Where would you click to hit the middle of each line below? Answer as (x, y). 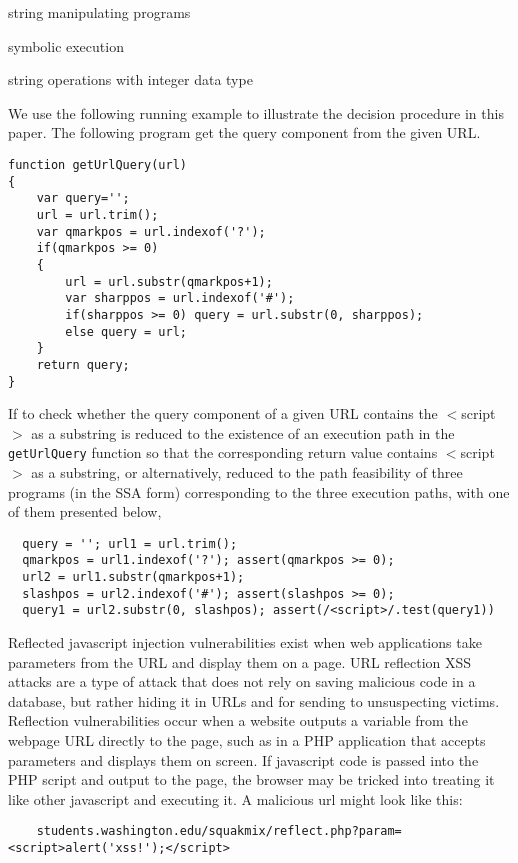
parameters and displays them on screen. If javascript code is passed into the (243, 759)
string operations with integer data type (130, 79)
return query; (83, 364)
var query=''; (83, 198)
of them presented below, (85, 511)
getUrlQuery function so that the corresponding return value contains (223, 452)
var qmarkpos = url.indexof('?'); (151, 231)
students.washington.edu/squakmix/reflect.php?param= (219, 831)
